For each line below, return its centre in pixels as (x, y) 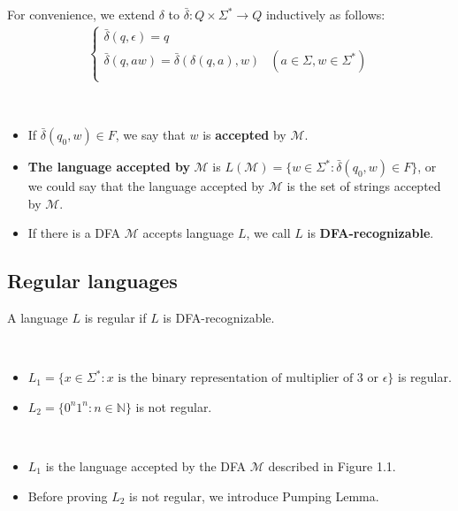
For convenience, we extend (81, 14)
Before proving (68, 496)
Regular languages (92, 281)
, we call (268, 233)
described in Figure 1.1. (332, 465)
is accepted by (244, 135)
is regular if (115, 318)
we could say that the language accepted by (146, 186)
